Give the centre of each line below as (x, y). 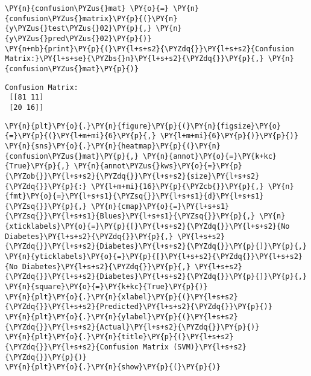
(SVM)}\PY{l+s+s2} (210, 347)
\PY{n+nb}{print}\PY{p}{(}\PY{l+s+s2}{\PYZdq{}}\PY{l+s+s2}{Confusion (149, 49)
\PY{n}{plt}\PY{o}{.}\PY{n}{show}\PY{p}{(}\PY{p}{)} (113, 367)
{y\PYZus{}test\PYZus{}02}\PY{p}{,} (78, 29)
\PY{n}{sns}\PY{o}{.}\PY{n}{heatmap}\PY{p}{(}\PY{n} (113, 146)
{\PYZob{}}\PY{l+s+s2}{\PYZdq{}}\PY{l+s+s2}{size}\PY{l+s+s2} (132, 176)
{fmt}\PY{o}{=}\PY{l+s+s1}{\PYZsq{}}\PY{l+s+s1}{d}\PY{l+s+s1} (134, 196)
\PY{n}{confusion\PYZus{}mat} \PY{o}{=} (87, 8)
